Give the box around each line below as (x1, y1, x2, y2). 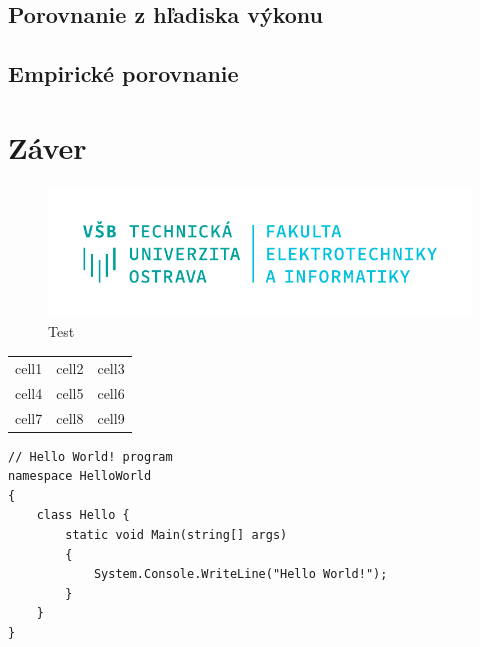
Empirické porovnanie (8, 58, 239, 89)
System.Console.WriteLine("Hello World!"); (93, 567, 388, 582)
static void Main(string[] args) (65, 527, 288, 542)
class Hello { (36, 508, 130, 523)
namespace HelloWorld (8, 469, 152, 484)
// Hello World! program (8, 449, 173, 464)
